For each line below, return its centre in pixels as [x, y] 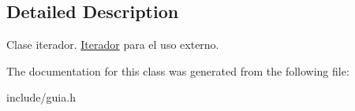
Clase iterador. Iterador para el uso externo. [113, 44]
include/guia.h [41, 97]
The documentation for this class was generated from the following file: [178, 70]
